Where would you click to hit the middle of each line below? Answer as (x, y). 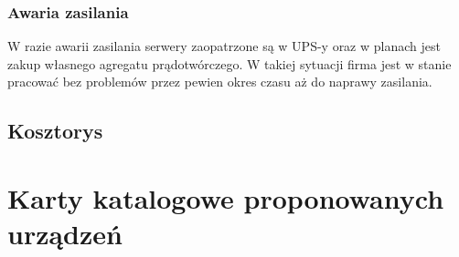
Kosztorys (55, 131)
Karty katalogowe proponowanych (226, 197)
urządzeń (65, 234)
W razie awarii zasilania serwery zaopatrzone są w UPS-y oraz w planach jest (224, 46)
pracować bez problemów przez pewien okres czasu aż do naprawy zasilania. (220, 82)
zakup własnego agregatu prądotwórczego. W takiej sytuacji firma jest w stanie (229, 63)
